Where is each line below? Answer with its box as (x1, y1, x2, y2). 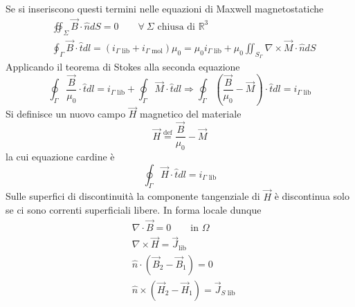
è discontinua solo (274, 189, 349, 203)
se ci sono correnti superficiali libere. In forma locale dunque (6, 203, 262, 217)
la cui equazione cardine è (6, 149, 115, 164)
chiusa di (157, 21, 195, 32)
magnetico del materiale (140, 106, 242, 121)
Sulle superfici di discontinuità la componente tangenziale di (6, 189, 260, 203)
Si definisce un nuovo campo (6, 106, 126, 121)
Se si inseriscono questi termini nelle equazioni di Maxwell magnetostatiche (6, 1, 324, 15)
